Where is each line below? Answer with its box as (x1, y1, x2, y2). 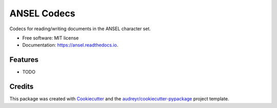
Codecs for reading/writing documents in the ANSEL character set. (9, 26, 151, 32)
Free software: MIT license (22, 35, 79, 41)
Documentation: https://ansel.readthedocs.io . (22, 42, 118, 48)
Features (9, 55, 38, 64)
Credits (9, 82, 34, 91)
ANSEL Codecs (9, 8, 75, 19)
